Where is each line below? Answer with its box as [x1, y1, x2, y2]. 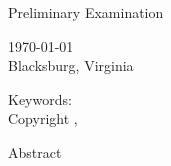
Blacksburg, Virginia [8, 55, 134, 76]
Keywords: [8, 88, 72, 109]
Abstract [8, 141, 62, 162]
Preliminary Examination [8, 2, 164, 22]
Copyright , [8, 108, 78, 129]
